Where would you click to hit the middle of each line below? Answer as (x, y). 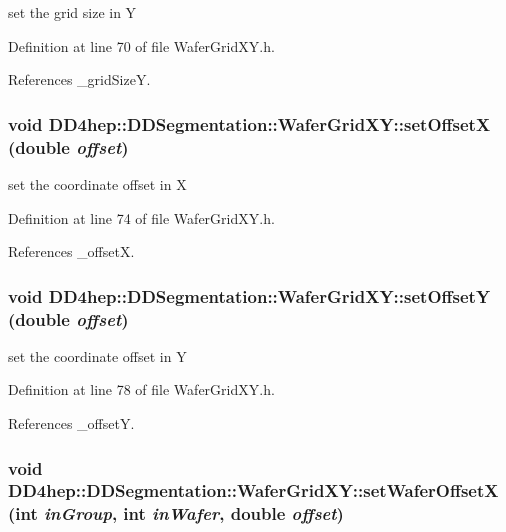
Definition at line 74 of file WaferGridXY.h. (141, 217)
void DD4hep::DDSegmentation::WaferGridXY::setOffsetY (249, 295)
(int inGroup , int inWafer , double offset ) (176, 513)
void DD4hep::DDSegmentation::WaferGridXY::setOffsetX (249, 123)
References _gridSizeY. (79, 79)
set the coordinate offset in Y (97, 355)
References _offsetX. (71, 251)
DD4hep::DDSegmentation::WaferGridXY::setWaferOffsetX (253, 490)
